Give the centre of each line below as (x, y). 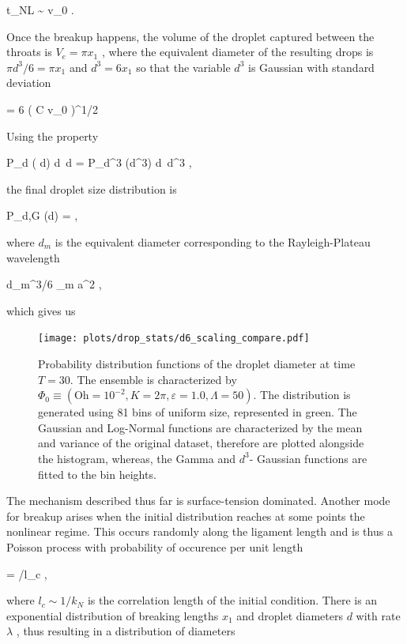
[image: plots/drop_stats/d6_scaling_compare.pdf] (174, 339)
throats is (29, 52)
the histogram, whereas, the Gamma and (137, 458)
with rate (378, 615)
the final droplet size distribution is (92, 188)
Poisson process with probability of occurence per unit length (155, 546)
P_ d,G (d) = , (42, 215)
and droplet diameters (290, 615)
